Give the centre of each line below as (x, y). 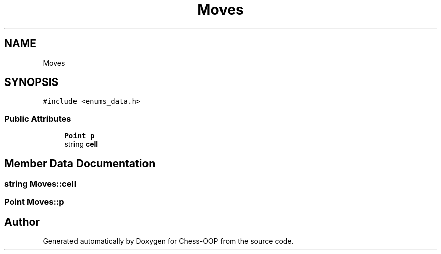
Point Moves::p (34, 202)
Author (22, 222)
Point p (80, 136)
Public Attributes (38, 118)
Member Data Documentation (80, 163)
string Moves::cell (40, 184)
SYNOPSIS (31, 82)
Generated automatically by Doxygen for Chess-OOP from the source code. (168, 241)
